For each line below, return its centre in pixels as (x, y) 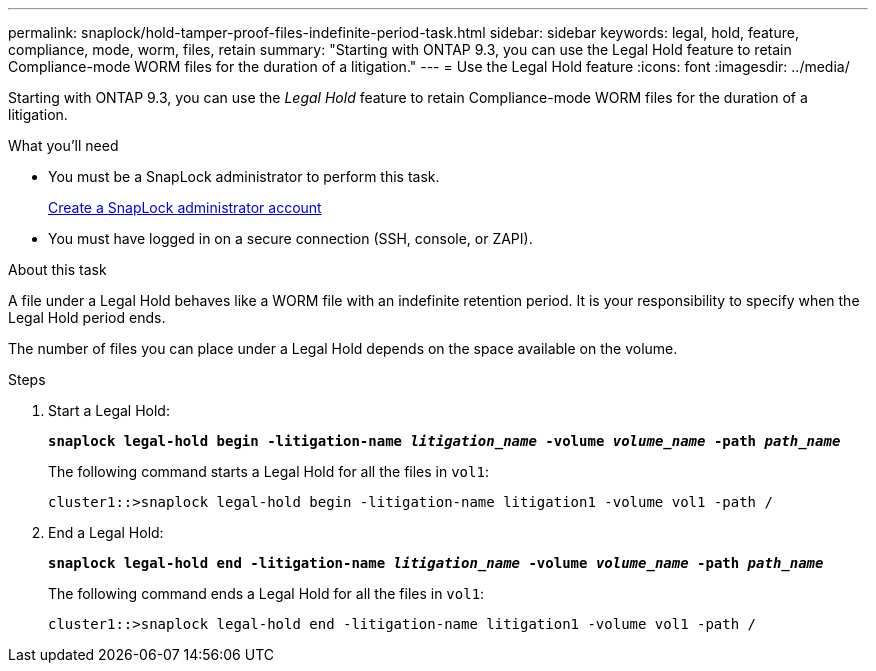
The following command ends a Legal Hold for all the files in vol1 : (266, 593)
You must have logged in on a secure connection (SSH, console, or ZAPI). (290, 238)
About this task (57, 269)
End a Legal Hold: (106, 532)
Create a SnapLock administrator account (185, 207)
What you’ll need (63, 145)
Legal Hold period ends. (87, 317)
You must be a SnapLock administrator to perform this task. (244, 176)
